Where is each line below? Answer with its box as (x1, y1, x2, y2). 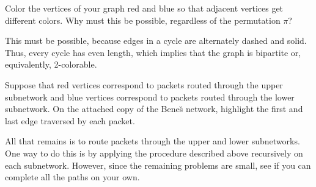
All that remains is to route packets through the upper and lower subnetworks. (5, 135, 300, 147)
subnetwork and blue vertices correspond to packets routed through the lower (5, 90, 295, 103)
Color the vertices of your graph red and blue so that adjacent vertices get (5, 2, 284, 14)
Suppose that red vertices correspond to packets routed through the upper (5, 78, 283, 91)
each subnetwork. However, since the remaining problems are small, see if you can (5, 158, 311, 171)
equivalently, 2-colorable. (5, 58, 97, 71)
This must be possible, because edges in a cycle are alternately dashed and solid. (5, 34, 307, 47)
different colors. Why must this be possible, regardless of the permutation (5, 13, 281, 26)
